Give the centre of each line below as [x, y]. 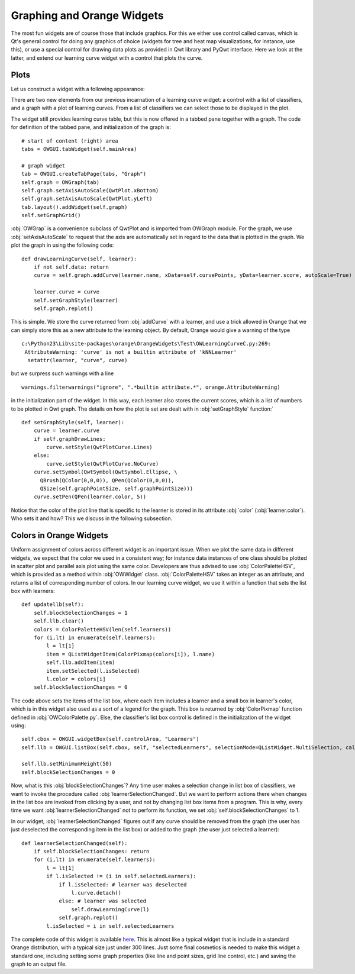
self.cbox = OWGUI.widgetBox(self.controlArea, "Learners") [110, 739]
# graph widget [43, 165]
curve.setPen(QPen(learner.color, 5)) [90, 497]
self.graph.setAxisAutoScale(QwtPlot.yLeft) [87, 199]
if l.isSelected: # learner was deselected [123, 884]
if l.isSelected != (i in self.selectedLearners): [121, 876]
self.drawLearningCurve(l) [110, 909]
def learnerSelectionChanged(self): [75, 843]
